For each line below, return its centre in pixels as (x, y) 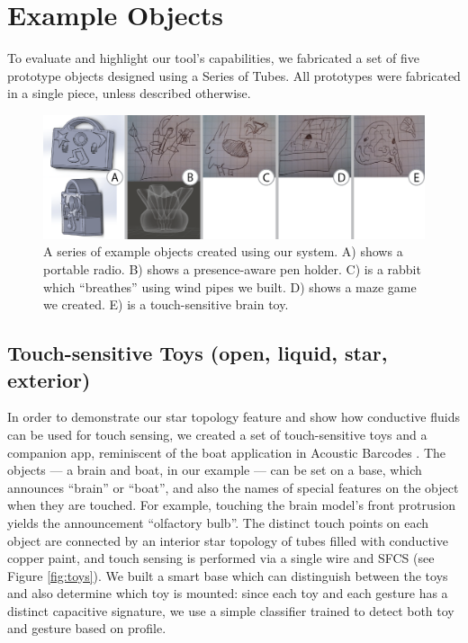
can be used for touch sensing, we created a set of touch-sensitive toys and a (217, 434)
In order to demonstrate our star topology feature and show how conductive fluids (234, 417)
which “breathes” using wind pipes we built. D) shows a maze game (230, 286)
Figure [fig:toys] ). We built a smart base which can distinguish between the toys (228, 575)
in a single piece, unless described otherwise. (129, 93)
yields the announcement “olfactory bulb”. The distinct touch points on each (218, 522)
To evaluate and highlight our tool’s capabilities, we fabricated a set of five (214, 58)
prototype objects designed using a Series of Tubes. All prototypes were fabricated (234, 75)
